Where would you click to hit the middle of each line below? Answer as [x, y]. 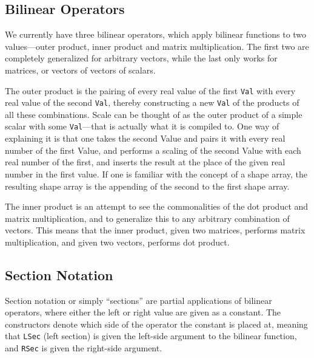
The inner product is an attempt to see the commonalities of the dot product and [157, 206]
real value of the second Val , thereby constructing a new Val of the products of [152, 102]
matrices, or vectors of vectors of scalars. [80, 70]
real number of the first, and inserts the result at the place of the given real [145, 162]
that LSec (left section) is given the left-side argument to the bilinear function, [151, 336]
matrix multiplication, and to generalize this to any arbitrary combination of [147, 218]
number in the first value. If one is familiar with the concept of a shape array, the [156, 174]
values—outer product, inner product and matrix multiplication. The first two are [157, 46]
